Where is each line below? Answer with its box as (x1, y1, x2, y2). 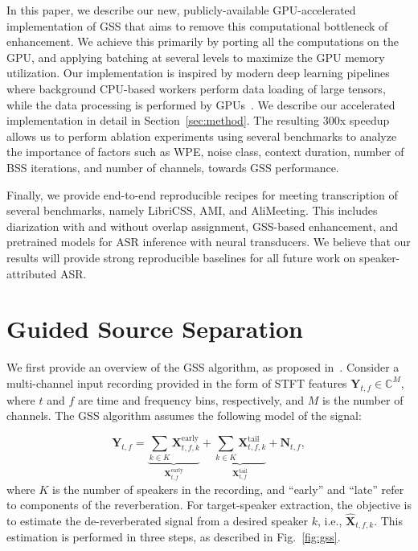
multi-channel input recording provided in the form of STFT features (6, 374, 347, 391)
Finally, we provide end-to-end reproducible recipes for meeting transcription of (6, 186, 398, 203)
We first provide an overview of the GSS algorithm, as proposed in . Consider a (6, 359, 400, 376)
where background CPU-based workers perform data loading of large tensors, (6, 80, 386, 97)
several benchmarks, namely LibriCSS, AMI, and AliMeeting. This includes (6, 202, 378, 219)
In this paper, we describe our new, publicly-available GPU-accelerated (6, 2, 356, 18)
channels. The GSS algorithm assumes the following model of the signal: (6, 407, 362, 424)
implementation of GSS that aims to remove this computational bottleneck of (6, 17, 388, 34)
